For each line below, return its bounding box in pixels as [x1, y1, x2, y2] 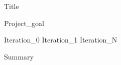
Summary [4, 51, 34, 61]
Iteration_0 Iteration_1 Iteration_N [4, 34, 117, 45]
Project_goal [4, 17, 44, 28]
